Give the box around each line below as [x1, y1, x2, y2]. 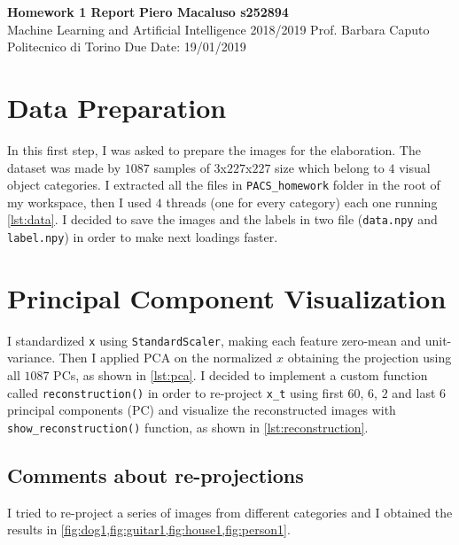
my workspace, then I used [7, 192, 152, 211]
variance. [7, 348, 56, 367]
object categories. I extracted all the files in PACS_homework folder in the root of [7, 175, 440, 194]
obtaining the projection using [287, 348, 452, 367]
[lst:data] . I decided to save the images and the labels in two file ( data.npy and [7, 210, 438, 229]
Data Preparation [7, 89, 227, 125]
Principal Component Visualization [7, 279, 447, 315]
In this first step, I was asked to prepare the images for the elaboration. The [7, 140, 421, 159]
